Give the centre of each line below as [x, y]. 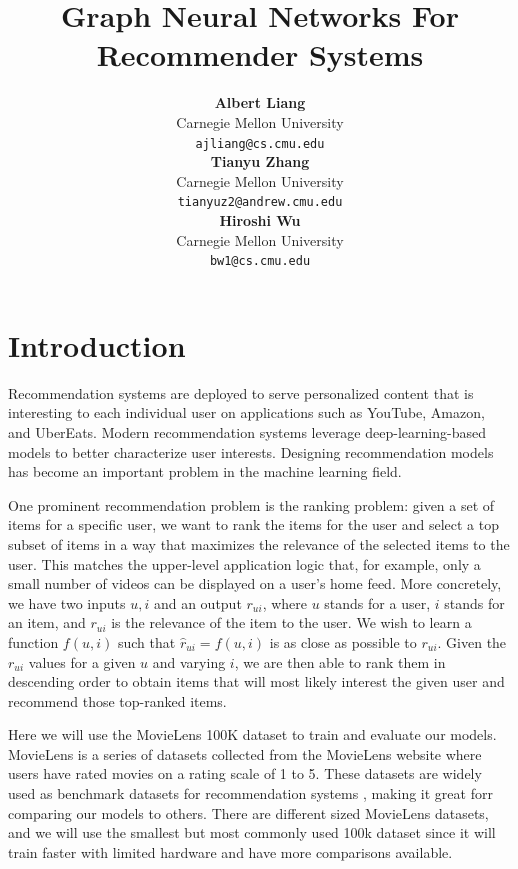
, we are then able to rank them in [340, 661]
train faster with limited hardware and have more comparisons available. [230, 851]
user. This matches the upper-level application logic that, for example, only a [244, 563]
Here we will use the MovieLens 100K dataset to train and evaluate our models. [252, 734]
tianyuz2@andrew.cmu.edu [260, 202]
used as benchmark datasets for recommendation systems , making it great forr [250, 793]
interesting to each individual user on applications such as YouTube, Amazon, [246, 412]
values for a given [82, 661]
